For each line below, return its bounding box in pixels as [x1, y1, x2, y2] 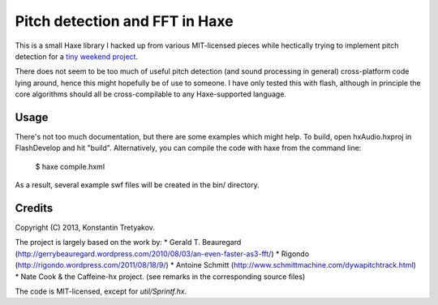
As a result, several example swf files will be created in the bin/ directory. [15, 180, 260, 190]
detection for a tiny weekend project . [15, 51, 138, 61]
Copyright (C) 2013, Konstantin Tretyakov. [15, 223, 156, 233]
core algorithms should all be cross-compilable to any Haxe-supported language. [15, 89, 287, 99]
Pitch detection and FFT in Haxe [15, 12, 234, 30]
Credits [15, 201, 54, 215]
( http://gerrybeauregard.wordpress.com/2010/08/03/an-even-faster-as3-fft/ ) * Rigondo [15, 248, 310, 259]
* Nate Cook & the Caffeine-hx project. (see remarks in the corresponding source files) [15, 272, 306, 281]
